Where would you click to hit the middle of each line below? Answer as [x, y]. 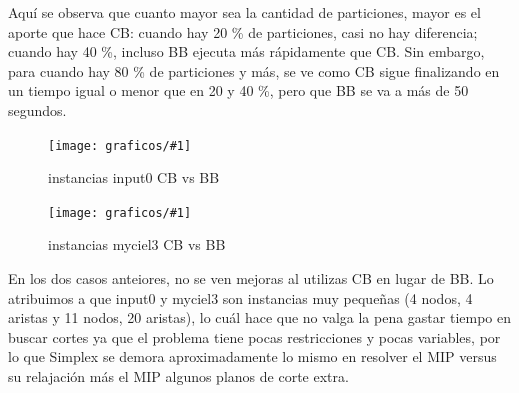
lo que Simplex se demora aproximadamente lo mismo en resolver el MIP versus [252, 356]
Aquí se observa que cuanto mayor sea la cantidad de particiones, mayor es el [244, 12]
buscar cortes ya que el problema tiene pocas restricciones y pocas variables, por [254, 336]
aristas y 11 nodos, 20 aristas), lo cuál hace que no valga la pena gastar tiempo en [259, 317]
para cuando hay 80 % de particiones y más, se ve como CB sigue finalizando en [254, 70]
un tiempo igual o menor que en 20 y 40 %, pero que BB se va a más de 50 [238, 90]
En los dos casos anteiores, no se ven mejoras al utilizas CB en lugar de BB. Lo [251, 278]
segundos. [37, 109]
